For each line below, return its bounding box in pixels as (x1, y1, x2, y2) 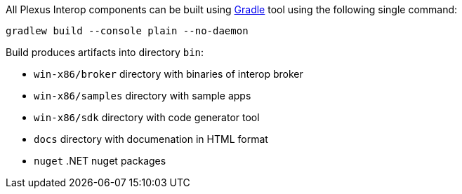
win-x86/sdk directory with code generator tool (34, 111, 260, 123)
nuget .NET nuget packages (34, 155, 166, 167)
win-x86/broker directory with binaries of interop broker (34, 68, 303, 80)
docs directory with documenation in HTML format (34, 133, 268, 145)
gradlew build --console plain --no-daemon (6, 25, 249, 36)
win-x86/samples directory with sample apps (34, 90, 251, 102)
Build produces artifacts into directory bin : (6, 46, 204, 58)
